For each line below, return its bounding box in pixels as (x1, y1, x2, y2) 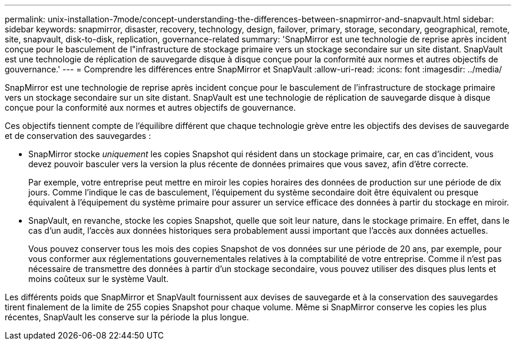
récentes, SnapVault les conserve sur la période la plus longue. (5, 312, 249, 322)
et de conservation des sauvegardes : (5, 131, 151, 141)
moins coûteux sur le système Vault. (28, 274, 169, 284)
